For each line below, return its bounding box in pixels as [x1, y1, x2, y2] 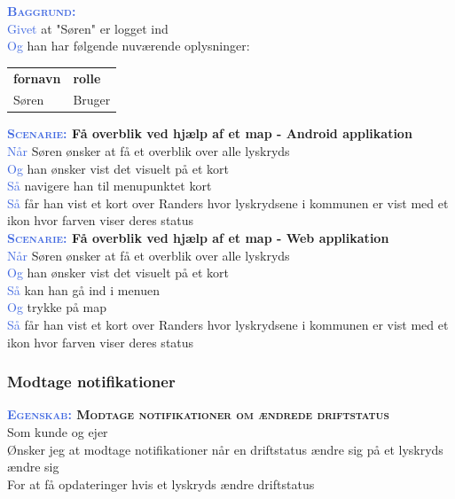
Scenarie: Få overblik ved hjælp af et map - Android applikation [7, 124, 412, 143]
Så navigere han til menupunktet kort [7, 176, 212, 195]
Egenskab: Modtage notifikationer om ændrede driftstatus [7, 405, 389, 424]
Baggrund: [7, 2, 76, 19]
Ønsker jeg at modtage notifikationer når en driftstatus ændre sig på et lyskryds [7, 440, 443, 458]
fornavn [13, 68, 61, 87]
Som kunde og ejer [7, 423, 108, 441]
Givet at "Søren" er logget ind [7, 19, 169, 37]
